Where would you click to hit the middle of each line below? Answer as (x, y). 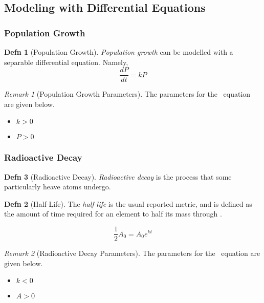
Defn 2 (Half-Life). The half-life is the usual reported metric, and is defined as (128, 203)
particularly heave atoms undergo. (58, 187)
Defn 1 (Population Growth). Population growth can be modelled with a (119, 52)
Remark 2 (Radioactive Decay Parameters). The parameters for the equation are (132, 253)
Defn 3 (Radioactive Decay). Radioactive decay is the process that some (118, 176)
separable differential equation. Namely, (66, 62)
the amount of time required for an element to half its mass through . (113, 214)
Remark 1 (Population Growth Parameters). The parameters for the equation (127, 94)
